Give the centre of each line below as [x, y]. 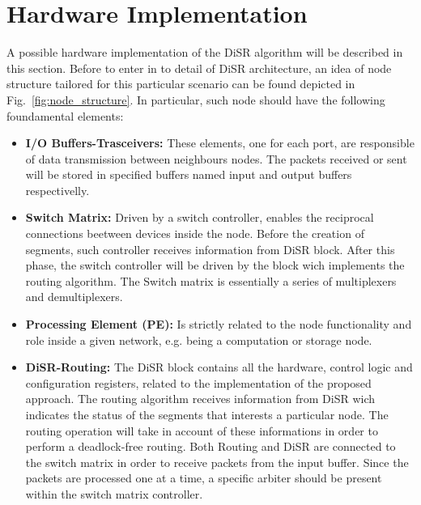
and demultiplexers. [74, 297]
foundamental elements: [65, 115]
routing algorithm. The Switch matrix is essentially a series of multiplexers [211, 280]
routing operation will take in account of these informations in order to [202, 430]
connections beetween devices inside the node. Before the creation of [195, 233]
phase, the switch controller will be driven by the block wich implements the [215, 265]
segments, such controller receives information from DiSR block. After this [210, 249]
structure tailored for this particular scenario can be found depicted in [181, 84]
